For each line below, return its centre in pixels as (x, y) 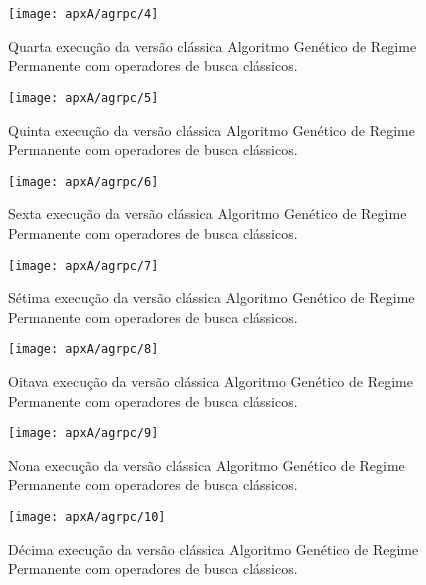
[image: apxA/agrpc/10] (87, 517)
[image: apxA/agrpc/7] (83, 265)
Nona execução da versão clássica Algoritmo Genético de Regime (206, 464)
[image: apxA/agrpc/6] (83, 181)
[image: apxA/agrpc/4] (83, 14)
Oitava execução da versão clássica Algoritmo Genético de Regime (210, 381)
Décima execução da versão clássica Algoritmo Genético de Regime (213, 548)
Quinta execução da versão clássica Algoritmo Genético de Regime (211, 129)
